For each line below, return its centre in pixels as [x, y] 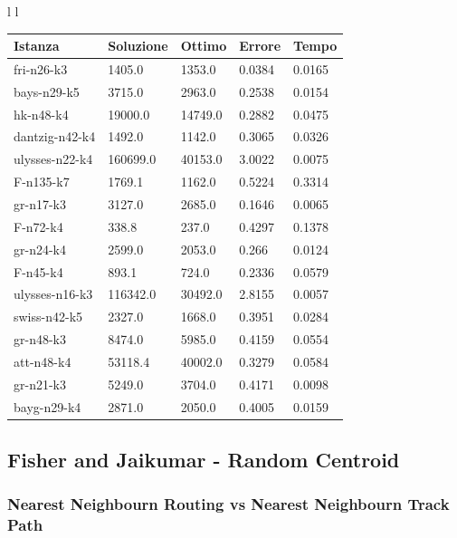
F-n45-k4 [38, 271]
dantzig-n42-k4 [55, 136]
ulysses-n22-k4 [53, 159]
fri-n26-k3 [41, 68]
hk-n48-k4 [41, 114]
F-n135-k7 [42, 182]
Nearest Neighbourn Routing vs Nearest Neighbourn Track [228, 504]
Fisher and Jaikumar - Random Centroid [204, 460]
